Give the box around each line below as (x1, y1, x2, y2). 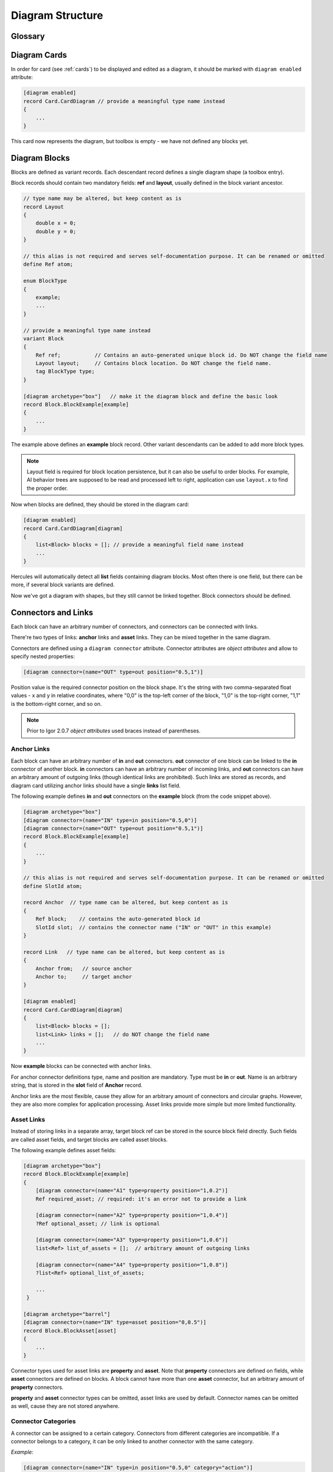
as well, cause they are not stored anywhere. (11, 1403, 120, 1410)
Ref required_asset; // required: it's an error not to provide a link (35, 1195, 247, 1202)
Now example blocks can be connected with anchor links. (11, 1063, 152, 1070)
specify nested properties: (11, 652, 75, 659)
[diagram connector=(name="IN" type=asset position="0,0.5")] (23, 1319, 207, 1326)
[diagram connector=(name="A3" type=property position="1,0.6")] (35, 1236, 228, 1244)
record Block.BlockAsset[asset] (23, 1327, 117, 1334)
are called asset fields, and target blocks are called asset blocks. (11, 1136, 168, 1143)
